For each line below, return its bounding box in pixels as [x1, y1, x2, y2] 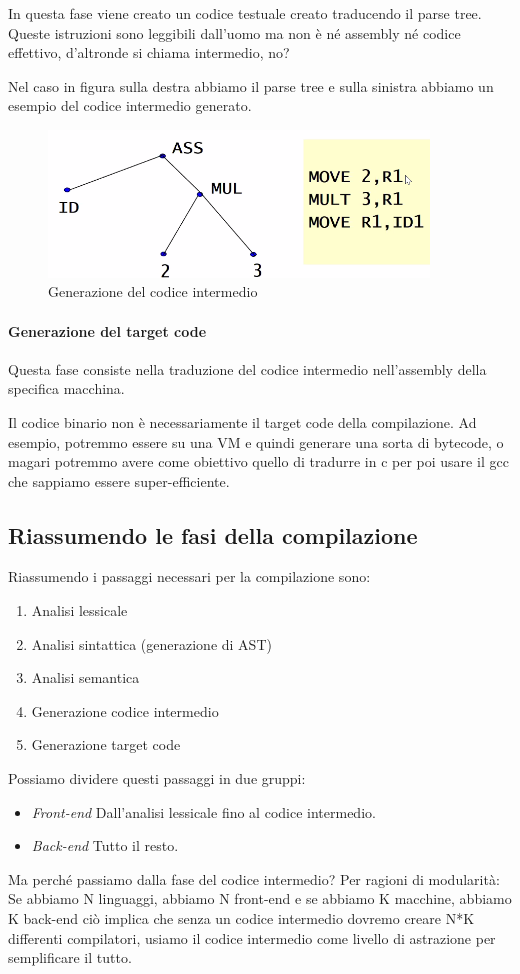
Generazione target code [31, 734, 181, 755]
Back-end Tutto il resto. [31, 835, 179, 856]
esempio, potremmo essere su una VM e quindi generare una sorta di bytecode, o [8, 431, 504, 452]
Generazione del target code [8, 320, 207, 341]
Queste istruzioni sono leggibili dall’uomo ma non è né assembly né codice [8, 22, 461, 43]
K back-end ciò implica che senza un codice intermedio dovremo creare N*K [8, 908, 475, 929]
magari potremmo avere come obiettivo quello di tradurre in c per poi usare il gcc [8, 451, 509, 472]
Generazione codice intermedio [31, 700, 219, 721]
